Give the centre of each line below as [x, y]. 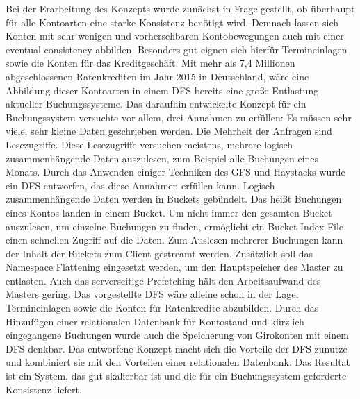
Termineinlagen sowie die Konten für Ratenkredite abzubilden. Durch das [162, 308]
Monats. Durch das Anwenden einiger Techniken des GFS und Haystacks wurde [175, 172]
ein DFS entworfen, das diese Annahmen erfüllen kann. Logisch [140, 185]
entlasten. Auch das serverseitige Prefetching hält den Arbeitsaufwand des [163, 280]
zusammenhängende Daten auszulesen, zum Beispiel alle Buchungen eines [162, 158]
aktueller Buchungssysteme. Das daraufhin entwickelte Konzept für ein [156, 104]
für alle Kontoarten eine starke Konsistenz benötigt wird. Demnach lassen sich [172, 22]
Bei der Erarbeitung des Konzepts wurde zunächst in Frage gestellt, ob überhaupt [180, 8]
